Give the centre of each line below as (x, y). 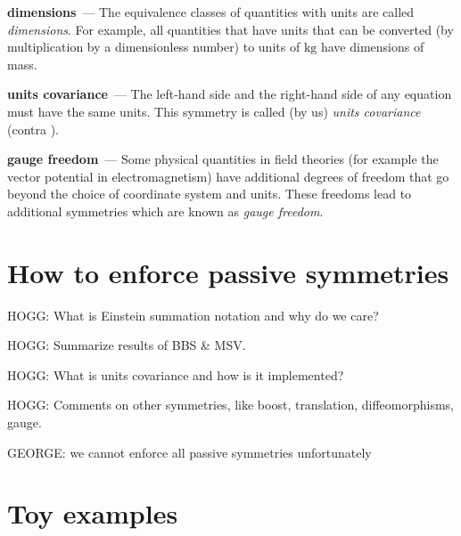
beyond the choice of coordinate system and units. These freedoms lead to (210, 194)
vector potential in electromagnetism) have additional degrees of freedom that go (228, 176)
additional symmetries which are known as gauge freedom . (165, 211)
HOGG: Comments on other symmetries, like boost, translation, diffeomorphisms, (230, 405)
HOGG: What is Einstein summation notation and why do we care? (193, 315)
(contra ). (33, 129)
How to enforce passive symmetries (228, 272)
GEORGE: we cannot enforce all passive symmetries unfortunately (189, 452)
